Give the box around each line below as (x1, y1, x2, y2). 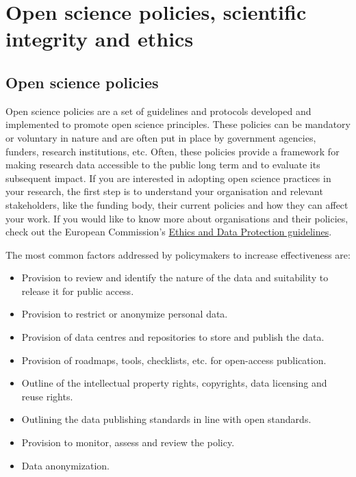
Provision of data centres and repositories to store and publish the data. (21, 330, 325, 344)
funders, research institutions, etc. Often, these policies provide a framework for (5, 144, 340, 158)
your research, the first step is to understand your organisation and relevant (5, 184, 323, 198)
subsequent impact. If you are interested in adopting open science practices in (5, 170, 331, 185)
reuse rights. (21, 389, 73, 403)
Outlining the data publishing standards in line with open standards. (21, 412, 311, 426)
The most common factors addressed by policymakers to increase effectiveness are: (5, 247, 351, 261)
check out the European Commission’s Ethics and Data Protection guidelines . (5, 224, 332, 239)
